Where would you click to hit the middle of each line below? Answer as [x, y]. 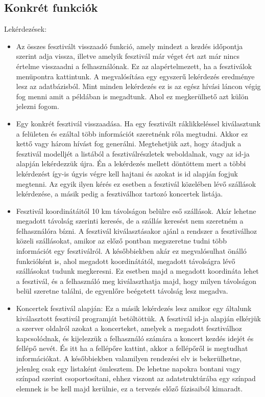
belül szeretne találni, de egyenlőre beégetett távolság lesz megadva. [122, 291]
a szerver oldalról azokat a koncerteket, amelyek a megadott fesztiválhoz [129, 328]
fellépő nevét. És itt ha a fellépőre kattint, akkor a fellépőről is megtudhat [132, 348]
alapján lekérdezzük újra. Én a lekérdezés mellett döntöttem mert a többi [131, 163]
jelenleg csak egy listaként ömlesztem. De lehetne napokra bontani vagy [128, 368]
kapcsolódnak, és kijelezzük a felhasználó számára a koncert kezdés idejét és [135, 338]
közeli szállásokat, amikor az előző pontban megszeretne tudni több [121, 241]
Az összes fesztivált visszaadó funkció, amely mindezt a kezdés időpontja [129, 46]
